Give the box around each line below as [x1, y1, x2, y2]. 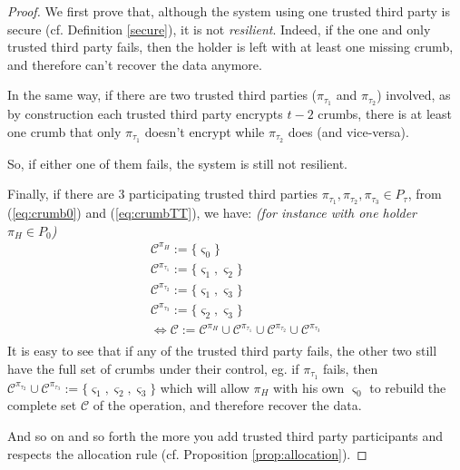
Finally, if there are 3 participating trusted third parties [7, 184, 318, 203]
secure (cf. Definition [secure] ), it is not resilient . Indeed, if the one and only [7, 19, 431, 38]
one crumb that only [7, 122, 122, 141]
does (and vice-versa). [288, 122, 409, 141]
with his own [273, 377, 345, 397]
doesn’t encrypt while [144, 122, 265, 141]
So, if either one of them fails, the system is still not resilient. [7, 153, 348, 172]
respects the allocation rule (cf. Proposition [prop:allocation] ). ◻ [7, 444, 367, 463]
